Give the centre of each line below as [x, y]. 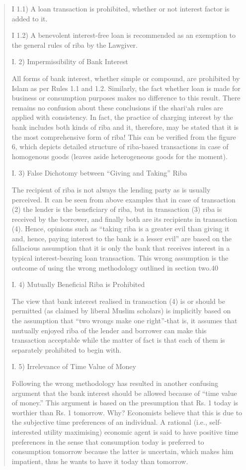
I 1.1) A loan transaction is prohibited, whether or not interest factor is [121, 8]
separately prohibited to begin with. [67, 349]
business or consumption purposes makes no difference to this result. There [126, 98]
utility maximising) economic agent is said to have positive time [141, 431]
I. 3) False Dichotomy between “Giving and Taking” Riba [99, 173]
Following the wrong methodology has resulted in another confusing [115, 383]
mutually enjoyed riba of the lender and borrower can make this [109, 330]
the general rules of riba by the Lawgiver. [75, 45]
